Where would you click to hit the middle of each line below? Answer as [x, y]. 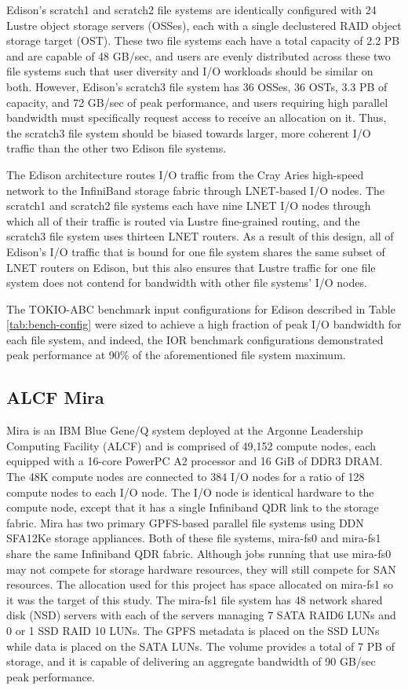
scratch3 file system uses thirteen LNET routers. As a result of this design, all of [200, 236]
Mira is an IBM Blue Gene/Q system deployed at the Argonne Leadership [185, 430]
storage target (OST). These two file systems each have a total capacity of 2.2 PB [203, 40]
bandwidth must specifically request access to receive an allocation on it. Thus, [197, 117]
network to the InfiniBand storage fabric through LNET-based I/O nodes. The [196, 190]
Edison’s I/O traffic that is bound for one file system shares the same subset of [196, 251]
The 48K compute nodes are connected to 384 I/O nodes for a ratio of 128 [186, 477]
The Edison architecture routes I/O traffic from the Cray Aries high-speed [185, 174]
